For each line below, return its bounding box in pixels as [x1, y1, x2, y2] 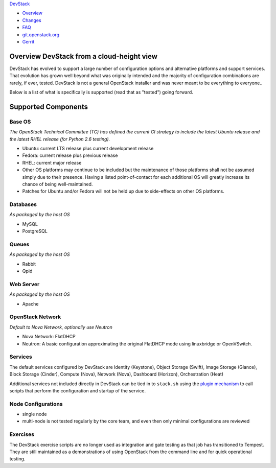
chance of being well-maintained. [22, 181, 93, 187]
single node [22, 411, 47, 417]
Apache [22, 300, 39, 307]
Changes [22, 17, 41, 23]
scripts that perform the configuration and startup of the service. [9, 387, 146, 393]
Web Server [9, 280, 40, 288]
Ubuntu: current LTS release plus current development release [22, 145, 154, 151]
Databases [9, 201, 37, 208]
